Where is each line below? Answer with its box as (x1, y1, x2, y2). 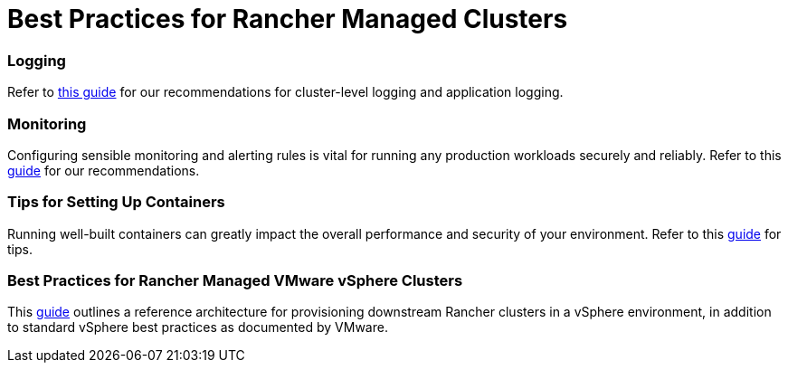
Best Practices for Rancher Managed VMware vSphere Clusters (7, 271, 463, 289)
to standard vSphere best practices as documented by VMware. (7, 319, 388, 336)
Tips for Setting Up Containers (7, 193, 225, 212)
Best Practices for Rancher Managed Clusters (7, 4, 568, 34)
